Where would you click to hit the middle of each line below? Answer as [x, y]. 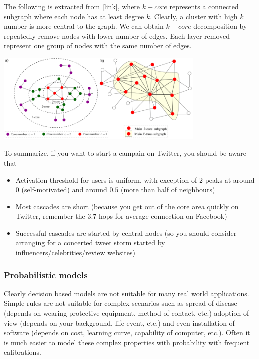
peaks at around [230, 180]
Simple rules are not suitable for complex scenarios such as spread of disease [121, 303]
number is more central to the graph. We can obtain [84, 26]
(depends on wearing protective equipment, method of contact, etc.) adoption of [127, 313]
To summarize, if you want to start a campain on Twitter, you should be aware [125, 153]
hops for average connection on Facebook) [163, 216]
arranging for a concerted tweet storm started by [90, 243]
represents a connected [204, 6]
